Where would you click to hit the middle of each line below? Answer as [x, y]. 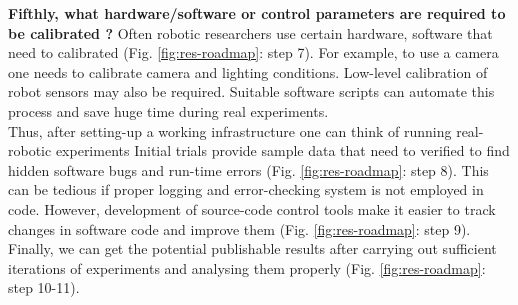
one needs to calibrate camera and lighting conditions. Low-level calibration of [248, 71]
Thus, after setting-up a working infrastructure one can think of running [230, 130]
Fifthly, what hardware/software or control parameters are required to [257, 13]
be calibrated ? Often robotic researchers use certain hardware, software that [250, 32]
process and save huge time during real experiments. [168, 110]
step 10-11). [44, 287]
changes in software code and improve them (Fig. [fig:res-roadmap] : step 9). [239, 228]
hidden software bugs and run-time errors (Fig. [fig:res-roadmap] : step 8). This [248, 169]
